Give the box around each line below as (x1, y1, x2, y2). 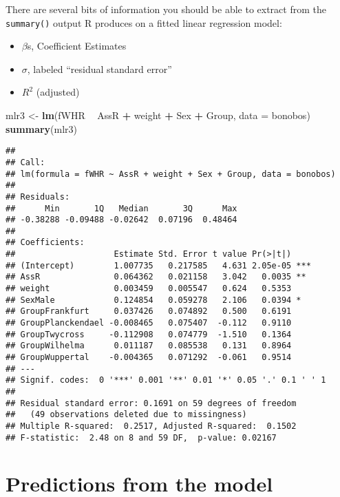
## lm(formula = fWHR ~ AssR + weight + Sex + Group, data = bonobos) (6, 169, 336, 179)
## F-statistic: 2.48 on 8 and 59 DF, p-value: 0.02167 (6, 432, 277, 443)
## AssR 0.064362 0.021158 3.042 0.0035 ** (6, 272, 306, 282)
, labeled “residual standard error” (27, 61, 172, 76)
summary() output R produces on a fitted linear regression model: (6, 15, 282, 30)
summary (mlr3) (6, 121, 78, 136)
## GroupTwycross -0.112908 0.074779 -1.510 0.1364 (6, 329, 292, 339)
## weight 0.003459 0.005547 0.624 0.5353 (6, 284, 292, 294)
